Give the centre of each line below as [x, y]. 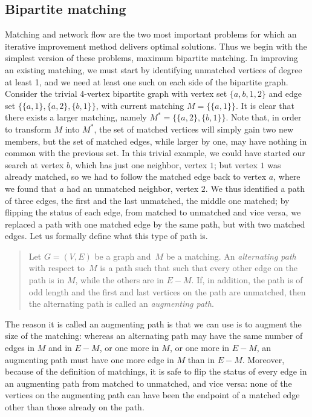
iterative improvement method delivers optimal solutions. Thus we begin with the [156, 46]
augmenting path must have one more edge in [89, 359]
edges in [20, 348]
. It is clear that [265, 105]
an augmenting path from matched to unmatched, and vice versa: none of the [148, 383]
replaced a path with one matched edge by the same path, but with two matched [155, 224]
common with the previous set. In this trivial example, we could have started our [155, 153]
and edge [285, 94]
